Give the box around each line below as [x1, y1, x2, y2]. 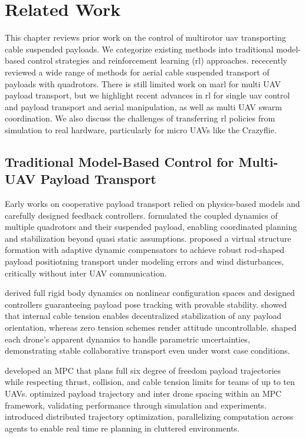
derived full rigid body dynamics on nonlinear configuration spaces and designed [5, 286, 295, 299]
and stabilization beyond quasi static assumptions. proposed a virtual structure [5, 232, 291, 244]
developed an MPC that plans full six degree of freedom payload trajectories [5, 364, 281, 376]
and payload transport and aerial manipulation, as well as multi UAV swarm [5, 100, 282, 113]
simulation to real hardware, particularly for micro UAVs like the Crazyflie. [5, 123, 277, 136]
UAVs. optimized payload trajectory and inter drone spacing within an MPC [5, 387, 282, 399]
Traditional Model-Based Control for [5, 152, 234, 170]
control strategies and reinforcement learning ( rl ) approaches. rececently [27, 54, 287, 67]
